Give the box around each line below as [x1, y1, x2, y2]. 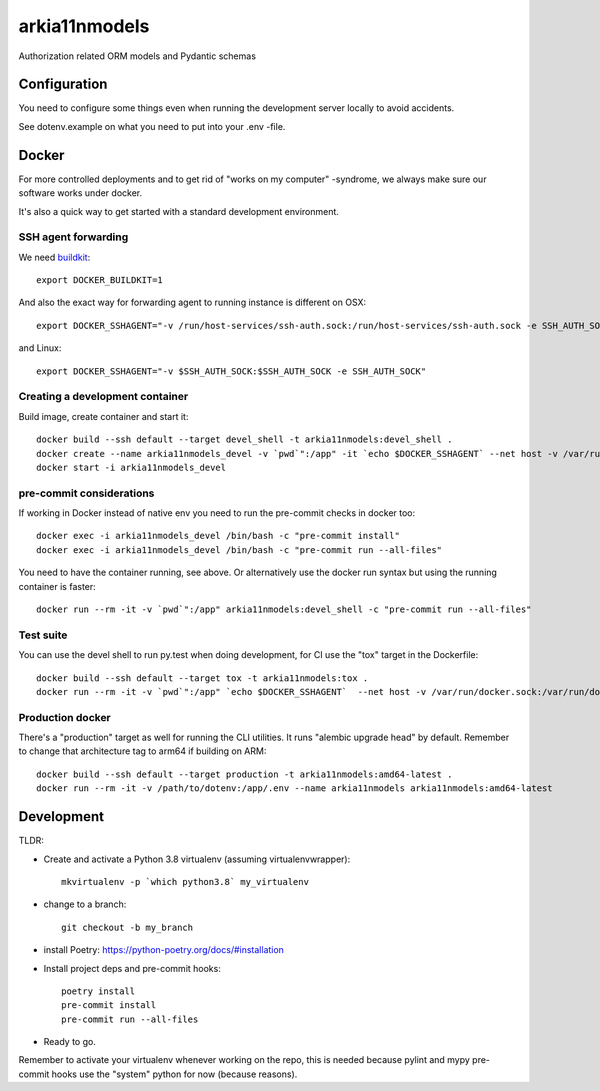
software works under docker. [18, 187, 143, 199]
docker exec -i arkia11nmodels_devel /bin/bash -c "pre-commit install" [36, 530, 400, 542]
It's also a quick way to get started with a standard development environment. [18, 205, 340, 217]
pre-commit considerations [18, 486, 155, 500]
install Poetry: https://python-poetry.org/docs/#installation [43, 944, 285, 956]
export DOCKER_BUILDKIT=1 [36, 275, 164, 286]
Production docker [18, 710, 112, 724]
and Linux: [18, 342, 62, 354]
